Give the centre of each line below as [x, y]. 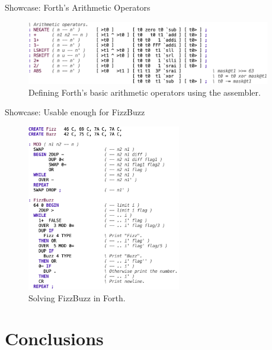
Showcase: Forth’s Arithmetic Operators [78, 7]
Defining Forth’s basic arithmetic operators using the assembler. [145, 92]
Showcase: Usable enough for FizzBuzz [75, 112]
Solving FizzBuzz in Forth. [77, 297]
